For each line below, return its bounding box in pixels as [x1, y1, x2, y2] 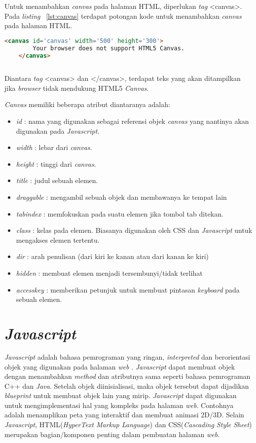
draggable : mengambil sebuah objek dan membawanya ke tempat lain [16, 192, 227, 202]
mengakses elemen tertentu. [16, 234, 100, 245]
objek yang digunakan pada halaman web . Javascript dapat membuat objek [4, 361, 235, 371]
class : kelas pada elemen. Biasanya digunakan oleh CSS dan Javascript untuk [16, 225, 253, 235]
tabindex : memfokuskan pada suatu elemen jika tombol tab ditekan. [16, 208, 223, 219]
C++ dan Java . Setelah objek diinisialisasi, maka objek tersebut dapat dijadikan [4, 380, 249, 391]
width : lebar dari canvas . [16, 142, 92, 152]
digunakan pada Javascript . [16, 125, 100, 136]
